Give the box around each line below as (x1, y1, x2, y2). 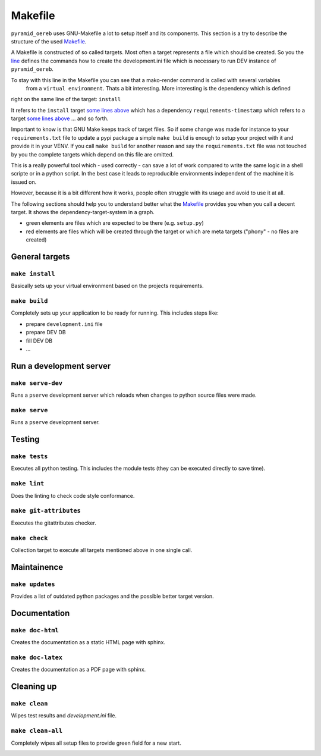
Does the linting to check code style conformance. (11, 492, 135, 499)
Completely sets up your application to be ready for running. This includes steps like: (11, 309, 219, 316)
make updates (11, 580, 56, 588)
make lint (11, 479, 45, 488)
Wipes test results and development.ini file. (11, 712, 117, 719)
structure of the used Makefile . (11, 37, 87, 45)
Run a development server (11, 360, 111, 371)
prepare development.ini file (26, 320, 103, 327)
